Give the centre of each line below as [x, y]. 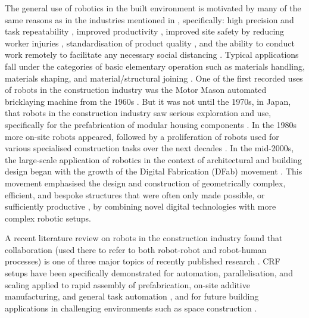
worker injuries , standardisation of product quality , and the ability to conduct [150, 43]
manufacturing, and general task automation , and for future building [132, 296]
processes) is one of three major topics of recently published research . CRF [143, 261]
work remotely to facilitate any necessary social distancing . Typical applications [152, 54]
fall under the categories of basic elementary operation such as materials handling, [155, 66]
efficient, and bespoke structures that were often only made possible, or [135, 194]
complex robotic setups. [48, 218]
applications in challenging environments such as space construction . [131, 308]
